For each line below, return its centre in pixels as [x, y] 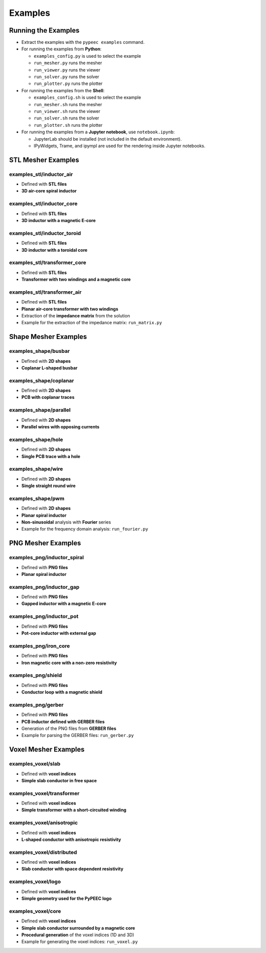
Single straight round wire [49, 486]
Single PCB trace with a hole [51, 456]
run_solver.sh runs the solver [66, 118]
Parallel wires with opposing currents [60, 426]
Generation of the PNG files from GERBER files [69, 728]
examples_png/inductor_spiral [46, 558]
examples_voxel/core [35, 911]
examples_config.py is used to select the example [87, 56]
